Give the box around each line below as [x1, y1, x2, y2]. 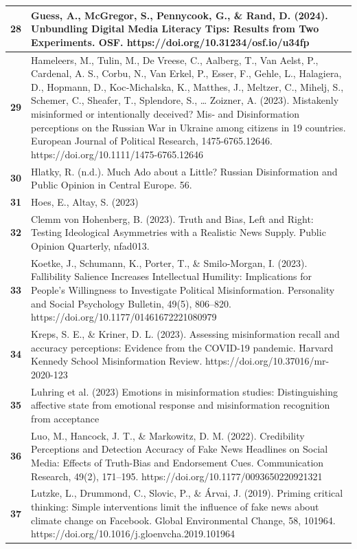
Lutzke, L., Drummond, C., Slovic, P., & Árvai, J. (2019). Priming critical [31, 486, 343, 500]
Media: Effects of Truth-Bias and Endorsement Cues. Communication [31, 455, 324, 469]
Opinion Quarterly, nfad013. [31, 239, 150, 252]
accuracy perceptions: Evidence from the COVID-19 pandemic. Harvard [31, 340, 334, 354]
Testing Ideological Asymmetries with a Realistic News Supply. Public [31, 225, 326, 239]
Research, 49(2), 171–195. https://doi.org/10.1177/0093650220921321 [31, 469, 323, 483]
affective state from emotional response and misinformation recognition [31, 398, 330, 412]
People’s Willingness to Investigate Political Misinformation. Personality [31, 283, 335, 297]
